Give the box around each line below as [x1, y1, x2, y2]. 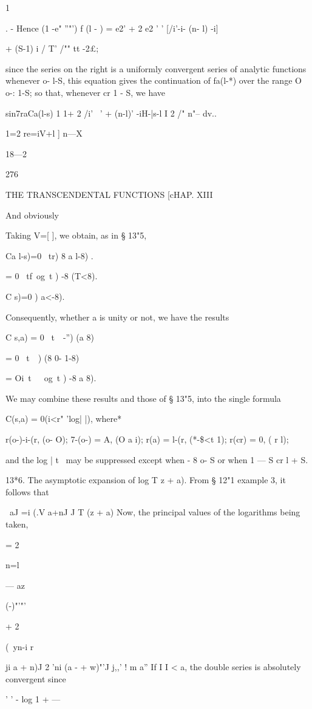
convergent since [5, 672, 66, 685]
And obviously [5, 208, 59, 221]
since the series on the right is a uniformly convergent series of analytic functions [5, 62, 307, 75]
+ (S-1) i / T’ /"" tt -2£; [5, 42, 99, 55]
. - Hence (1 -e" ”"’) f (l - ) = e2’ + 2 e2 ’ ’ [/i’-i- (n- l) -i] [5, 21, 219, 34]
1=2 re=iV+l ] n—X [5, 127, 83, 140]
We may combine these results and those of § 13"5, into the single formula [5, 392, 281, 404]
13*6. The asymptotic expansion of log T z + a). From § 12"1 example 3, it [5, 473, 286, 486]
